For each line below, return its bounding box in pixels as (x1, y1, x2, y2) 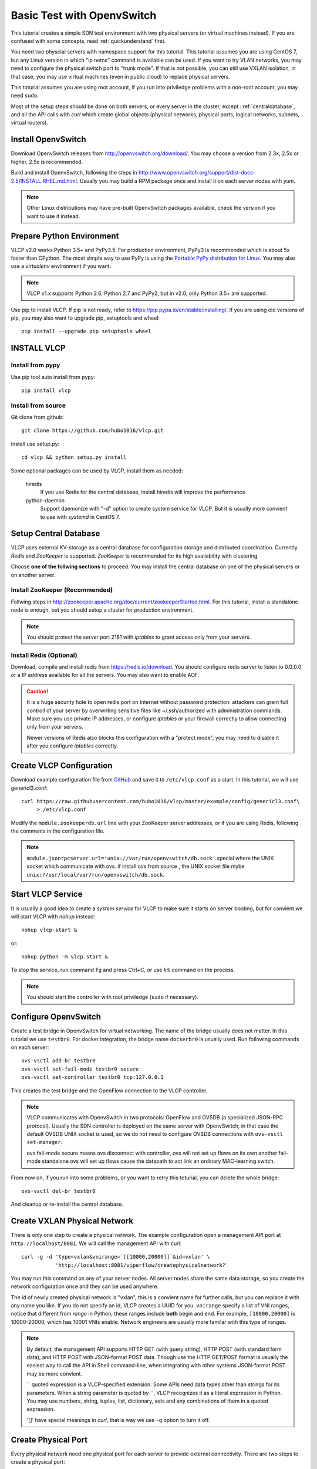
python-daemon (25, 497, 65, 504)
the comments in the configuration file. (11, 827, 105, 834)
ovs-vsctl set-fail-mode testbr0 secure (21, 1065, 139, 1072)
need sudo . (11, 92, 39, 99)
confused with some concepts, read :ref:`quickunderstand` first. (11, 37, 166, 44)
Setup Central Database (11, 529, 100, 539)
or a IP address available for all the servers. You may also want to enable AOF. (11, 672, 200, 679)
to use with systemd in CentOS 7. (40, 513, 120, 520)
